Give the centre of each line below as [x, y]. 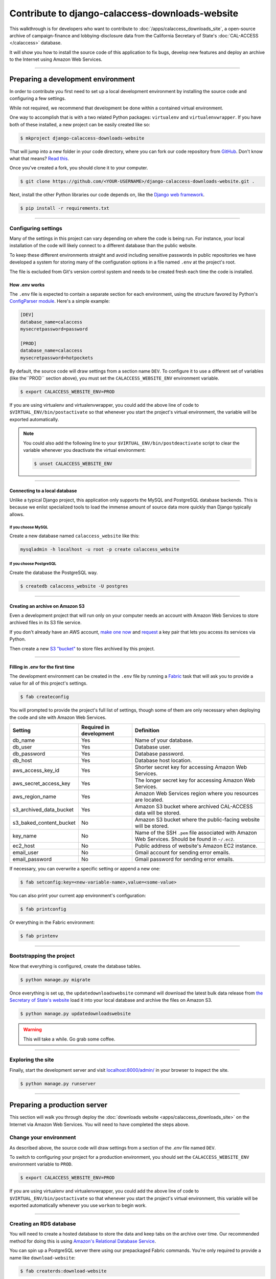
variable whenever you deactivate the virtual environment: [84, 450]
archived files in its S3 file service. [45, 623]
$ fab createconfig [44, 697]
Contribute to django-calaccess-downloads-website [124, 13]
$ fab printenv [39, 936]
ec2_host [24, 846]
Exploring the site [32, 1060]
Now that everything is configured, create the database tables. [75, 966]
